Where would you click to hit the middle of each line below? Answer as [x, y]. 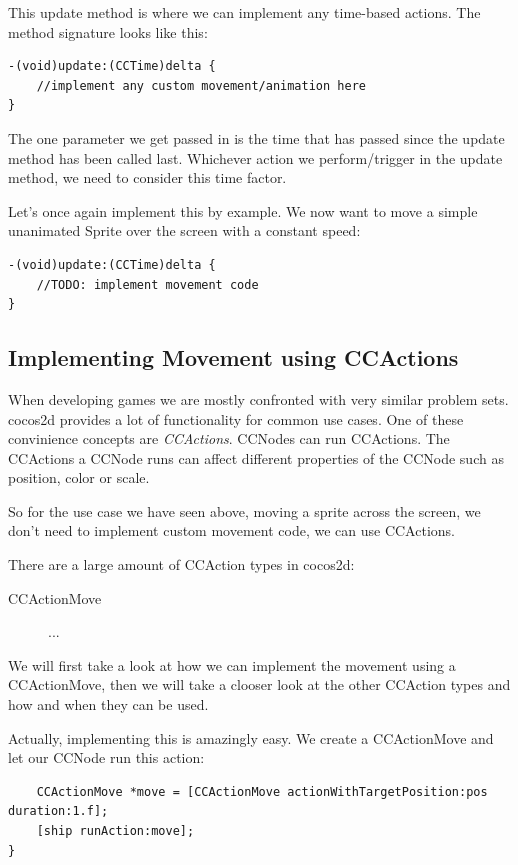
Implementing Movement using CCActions [233, 357]
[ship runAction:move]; [115, 831]
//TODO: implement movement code [147, 284]
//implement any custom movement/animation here [201, 85]
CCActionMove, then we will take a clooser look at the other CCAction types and [259, 684]
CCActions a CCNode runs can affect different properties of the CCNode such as [256, 457]
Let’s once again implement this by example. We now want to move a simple [243, 210]
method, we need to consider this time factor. [147, 177]
